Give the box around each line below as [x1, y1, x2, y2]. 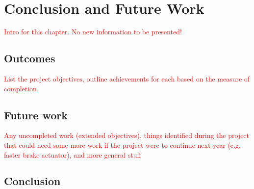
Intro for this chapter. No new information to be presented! [4, 27, 182, 37]
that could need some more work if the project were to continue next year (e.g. [4, 139, 241, 150]
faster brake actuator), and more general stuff [4, 149, 141, 160]
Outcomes [4, 51, 55, 66]
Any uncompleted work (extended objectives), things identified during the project [4, 130, 250, 140]
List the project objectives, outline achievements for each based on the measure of [4, 73, 250, 83]
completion [4, 83, 37, 93]
